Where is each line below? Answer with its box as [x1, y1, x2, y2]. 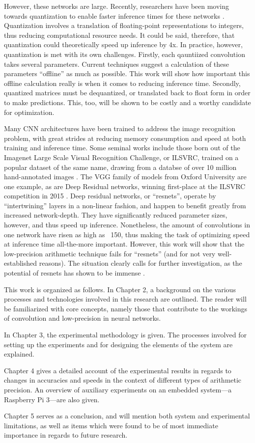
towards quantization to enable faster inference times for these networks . [4, 10, 225, 21]
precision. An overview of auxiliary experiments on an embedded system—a [4, 384, 232, 394]
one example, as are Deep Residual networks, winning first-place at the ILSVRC [4, 181, 246, 191]
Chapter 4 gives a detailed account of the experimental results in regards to [4, 365, 231, 375]
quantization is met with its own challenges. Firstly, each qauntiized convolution [4, 49, 245, 59]
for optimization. [4, 107, 55, 117]
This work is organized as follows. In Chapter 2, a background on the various [4, 284, 236, 294]
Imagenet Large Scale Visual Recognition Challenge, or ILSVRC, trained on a [4, 152, 239, 162]
